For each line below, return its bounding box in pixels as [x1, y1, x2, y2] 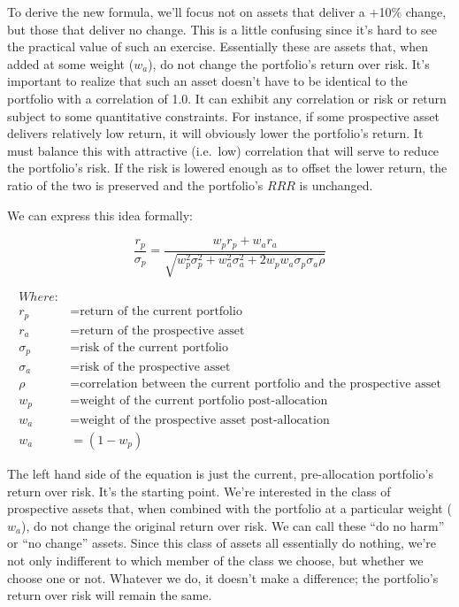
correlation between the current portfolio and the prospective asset [80, 377, 441, 390]
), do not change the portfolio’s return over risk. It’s [148, 54, 430, 73]
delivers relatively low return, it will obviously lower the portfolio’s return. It [7, 124, 424, 142]
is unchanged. [299, 175, 373, 194]
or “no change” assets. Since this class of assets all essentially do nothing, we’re [7, 534, 437, 552]
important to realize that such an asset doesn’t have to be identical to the [7, 72, 408, 90]
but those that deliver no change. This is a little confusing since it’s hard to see [7, 19, 437, 38]
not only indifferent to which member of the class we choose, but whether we [7, 550, 424, 569]
